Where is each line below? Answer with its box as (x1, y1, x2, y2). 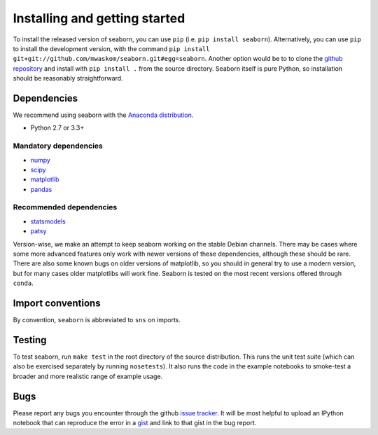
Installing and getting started (13, 11, 185, 26)
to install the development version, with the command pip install (13, 44, 210, 53)
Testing (13, 333, 47, 346)
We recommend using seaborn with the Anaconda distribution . (13, 111, 194, 119)
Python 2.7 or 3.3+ (30, 123, 85, 132)
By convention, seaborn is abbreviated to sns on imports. (13, 316, 181, 324)
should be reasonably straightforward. (13, 74, 123, 83)
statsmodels (30, 217, 66, 226)
